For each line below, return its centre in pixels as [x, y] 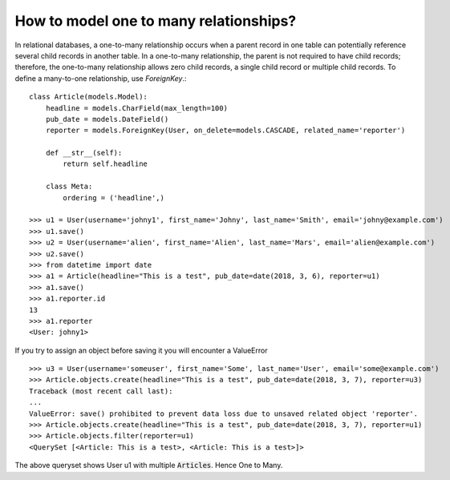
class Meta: [69, 187]
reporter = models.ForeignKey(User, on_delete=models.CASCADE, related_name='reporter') [225, 131]
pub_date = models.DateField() [107, 119]
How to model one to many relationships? [156, 21]
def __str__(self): [84, 153]
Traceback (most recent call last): [101, 391]
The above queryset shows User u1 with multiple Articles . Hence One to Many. [149, 466]
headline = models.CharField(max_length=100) [137, 108]
